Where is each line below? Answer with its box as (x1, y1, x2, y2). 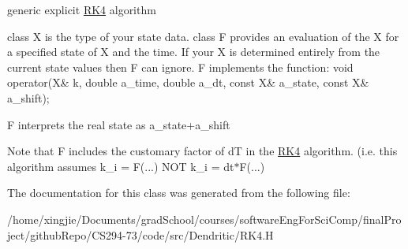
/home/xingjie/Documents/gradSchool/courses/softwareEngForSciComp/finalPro (7, 210, 402, 227)
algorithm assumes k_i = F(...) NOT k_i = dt (7, 158, 234, 174)
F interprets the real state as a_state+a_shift (7, 116, 230, 132)
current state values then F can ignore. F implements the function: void (7, 58, 354, 75)
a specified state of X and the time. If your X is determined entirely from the (7, 43, 380, 60)
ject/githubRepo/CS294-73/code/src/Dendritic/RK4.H (7, 226, 274, 243)
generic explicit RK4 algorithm (7, 2, 156, 17)
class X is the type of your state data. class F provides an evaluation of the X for (7, 28, 399, 44)
